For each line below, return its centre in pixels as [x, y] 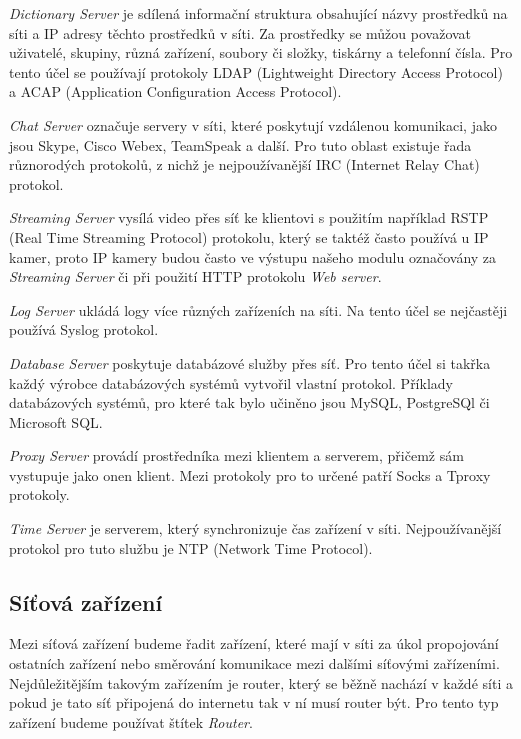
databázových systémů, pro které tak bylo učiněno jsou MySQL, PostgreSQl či [249, 402]
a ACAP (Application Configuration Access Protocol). [175, 91]
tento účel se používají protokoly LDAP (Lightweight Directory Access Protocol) [256, 71]
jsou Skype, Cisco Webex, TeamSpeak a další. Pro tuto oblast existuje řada [240, 144]
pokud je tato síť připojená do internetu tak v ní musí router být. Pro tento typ [254, 702]
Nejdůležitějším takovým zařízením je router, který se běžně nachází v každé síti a [261, 682]
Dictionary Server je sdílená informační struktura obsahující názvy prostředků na [258, 13]
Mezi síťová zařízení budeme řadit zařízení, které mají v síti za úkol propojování [254, 643]
